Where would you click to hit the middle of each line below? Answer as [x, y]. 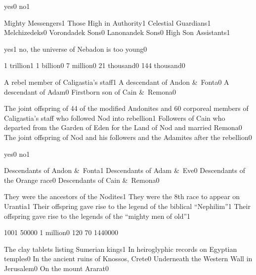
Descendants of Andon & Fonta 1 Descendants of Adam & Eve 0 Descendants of [125, 170]
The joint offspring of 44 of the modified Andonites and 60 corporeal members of [126, 108]
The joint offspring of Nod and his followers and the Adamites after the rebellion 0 [128, 137]
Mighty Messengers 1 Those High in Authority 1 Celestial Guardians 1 [107, 22]
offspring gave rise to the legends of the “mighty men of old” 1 [97, 216]
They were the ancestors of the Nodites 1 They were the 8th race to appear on [122, 196]
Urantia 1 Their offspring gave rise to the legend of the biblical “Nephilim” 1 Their [127, 206]
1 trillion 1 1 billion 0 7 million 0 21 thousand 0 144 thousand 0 [95, 65]
